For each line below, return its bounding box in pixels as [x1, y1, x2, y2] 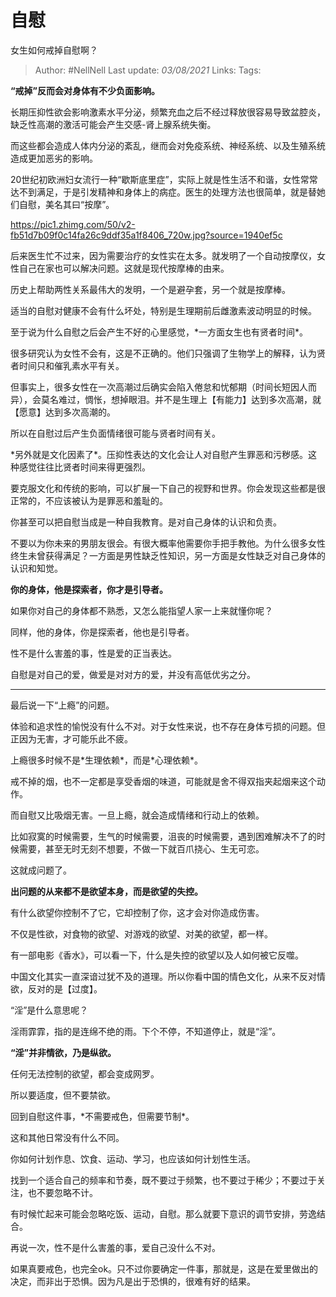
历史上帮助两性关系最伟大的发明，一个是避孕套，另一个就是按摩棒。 [10, 283, 291, 295]
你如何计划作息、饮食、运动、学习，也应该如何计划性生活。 [10, 1152, 256, 1165]
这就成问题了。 [10, 864, 72, 876]
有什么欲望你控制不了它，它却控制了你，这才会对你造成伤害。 [10, 906, 265, 918]
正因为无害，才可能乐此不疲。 [10, 732, 133, 745]
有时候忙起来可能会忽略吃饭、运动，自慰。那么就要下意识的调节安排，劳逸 [10, 1207, 317, 1220]
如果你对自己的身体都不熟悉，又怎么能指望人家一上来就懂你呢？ [10, 604, 273, 616]
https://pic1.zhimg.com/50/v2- [10, 218, 136, 230]
